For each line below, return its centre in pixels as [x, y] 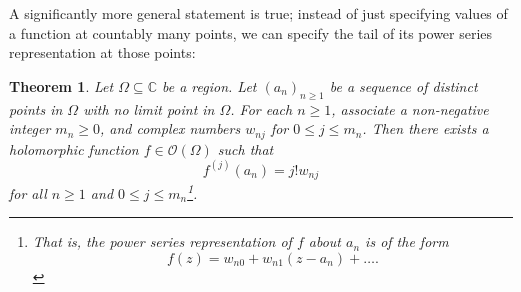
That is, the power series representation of [162, 241]
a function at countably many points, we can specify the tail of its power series [251, 32]
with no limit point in [149, 108]
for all [28, 192]
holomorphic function [74, 148]
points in [36, 108]
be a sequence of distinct [403, 85]
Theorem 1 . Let [61, 85]
